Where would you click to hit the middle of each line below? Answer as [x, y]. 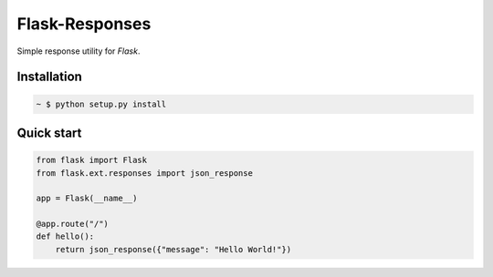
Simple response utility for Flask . [79, 51]
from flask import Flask [92, 160]
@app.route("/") [73, 224]
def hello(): [65, 236]
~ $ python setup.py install [101, 104]
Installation [49, 77]
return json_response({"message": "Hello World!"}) [173, 249]
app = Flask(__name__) [87, 199]
